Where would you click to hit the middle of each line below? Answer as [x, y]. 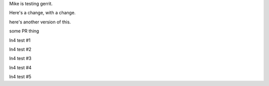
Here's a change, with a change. [42, 13]
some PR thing [24, 31]
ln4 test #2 [20, 49]
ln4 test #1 [20, 40]
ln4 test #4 [20, 68]
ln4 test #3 [20, 58]
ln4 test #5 [20, 77]
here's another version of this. [40, 22]
